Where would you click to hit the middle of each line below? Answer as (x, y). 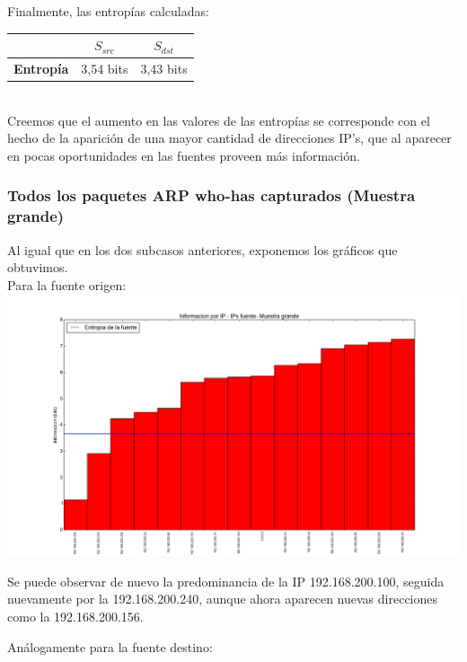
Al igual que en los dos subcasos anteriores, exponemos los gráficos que (203, 249)
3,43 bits (164, 68)
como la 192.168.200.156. (75, 616)
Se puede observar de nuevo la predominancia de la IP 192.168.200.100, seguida (226, 581)
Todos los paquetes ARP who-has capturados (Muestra (211, 195)
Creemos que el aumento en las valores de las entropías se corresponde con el (219, 120)
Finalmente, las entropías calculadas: (108, 11)
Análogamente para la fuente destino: (110, 646)
